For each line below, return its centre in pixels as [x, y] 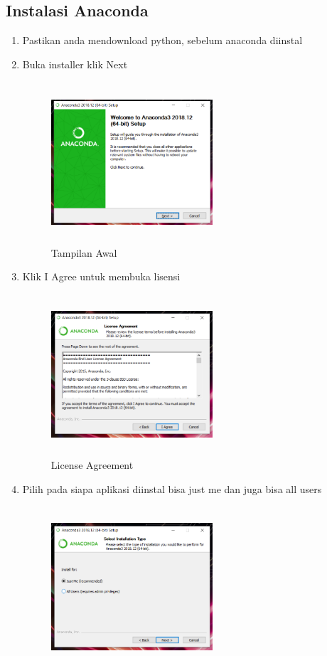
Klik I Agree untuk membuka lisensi [101, 276]
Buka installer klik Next [75, 64]
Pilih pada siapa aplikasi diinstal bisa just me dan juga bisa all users [172, 488]
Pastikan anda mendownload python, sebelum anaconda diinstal [162, 40]
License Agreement [92, 465]
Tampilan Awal [84, 252]
